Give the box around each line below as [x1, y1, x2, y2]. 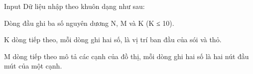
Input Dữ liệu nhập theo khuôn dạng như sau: [4, 1, 145, 11]
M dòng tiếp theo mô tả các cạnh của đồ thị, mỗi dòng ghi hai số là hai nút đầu [4, 51, 249, 61]
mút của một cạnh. [4, 61, 62, 71]
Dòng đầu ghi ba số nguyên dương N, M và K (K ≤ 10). [4, 17, 174, 28]
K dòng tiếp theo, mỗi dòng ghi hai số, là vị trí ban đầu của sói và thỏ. [4, 34, 222, 45]
